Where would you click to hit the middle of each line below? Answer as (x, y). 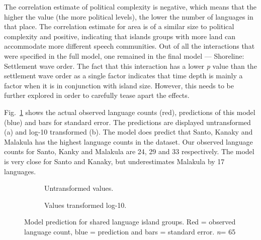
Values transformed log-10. (85, 205)
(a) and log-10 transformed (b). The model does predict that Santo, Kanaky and (128, 132)
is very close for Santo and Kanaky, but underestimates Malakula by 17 (114, 161)
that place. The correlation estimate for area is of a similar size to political (119, 26)
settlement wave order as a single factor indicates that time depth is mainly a (123, 76)
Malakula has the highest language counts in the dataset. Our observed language (128, 141)
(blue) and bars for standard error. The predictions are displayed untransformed (127, 122)
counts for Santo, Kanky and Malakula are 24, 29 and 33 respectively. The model (129, 151)
